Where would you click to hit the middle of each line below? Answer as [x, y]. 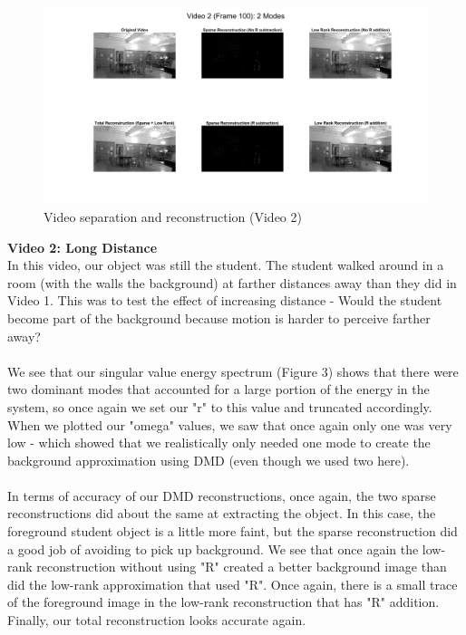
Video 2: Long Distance [83, 247]
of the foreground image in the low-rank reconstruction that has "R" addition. [223, 602]
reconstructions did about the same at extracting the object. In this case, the [222, 513]
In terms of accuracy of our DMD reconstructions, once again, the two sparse [222, 495]
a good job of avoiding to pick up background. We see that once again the [213, 548]
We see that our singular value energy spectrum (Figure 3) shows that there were [233, 371]
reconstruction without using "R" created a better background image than [242, 567]
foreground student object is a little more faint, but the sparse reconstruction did [233, 531]
